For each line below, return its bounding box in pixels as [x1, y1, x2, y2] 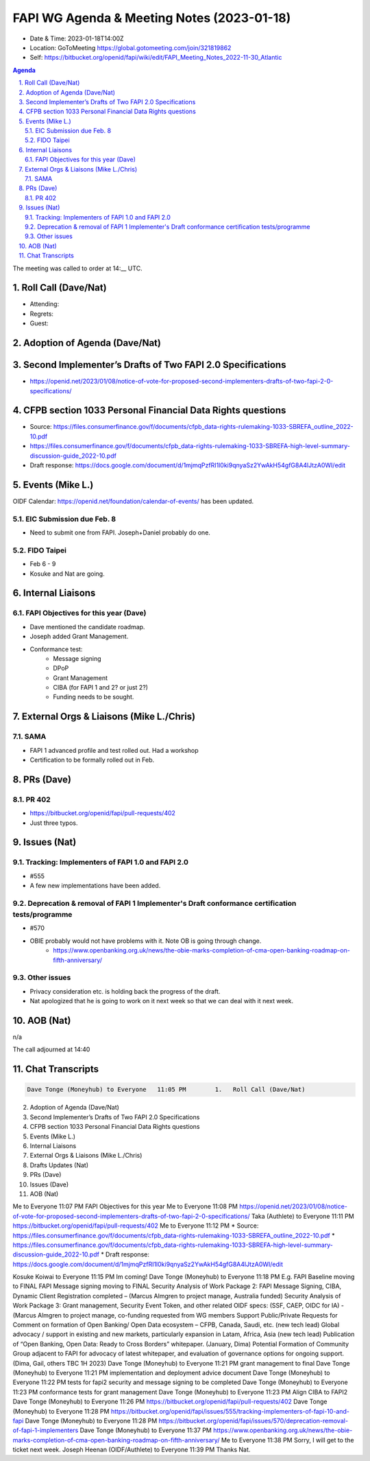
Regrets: [29, 309, 54, 318]
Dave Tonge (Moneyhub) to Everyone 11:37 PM [79, 1426, 212, 1434]
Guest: [29, 319, 49, 327]
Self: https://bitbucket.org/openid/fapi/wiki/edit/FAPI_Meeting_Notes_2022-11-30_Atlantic [29, 54, 282, 62]
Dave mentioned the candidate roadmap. [29, 622, 145, 631]
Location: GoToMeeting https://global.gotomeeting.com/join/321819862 [29, 43, 232, 51]
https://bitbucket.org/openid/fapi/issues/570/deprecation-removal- [158, 1416, 349, 1425]
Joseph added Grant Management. [29, 632, 129, 641]
